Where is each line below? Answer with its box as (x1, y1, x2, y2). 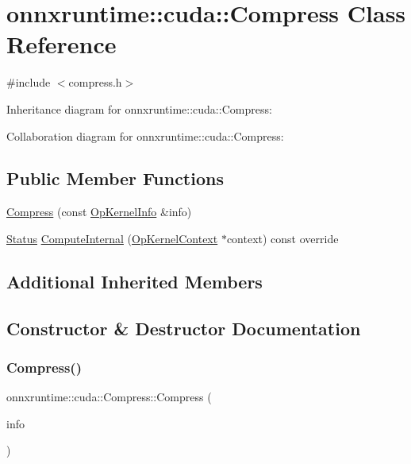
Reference (6, 28, 117, 60)
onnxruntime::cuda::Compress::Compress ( (6, 389, 212, 405)
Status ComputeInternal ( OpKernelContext (6, 230, 218, 246)
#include (6, 74, 51, 91)
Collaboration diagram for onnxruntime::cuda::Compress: (6, 127, 284, 144)
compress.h (68, 74, 122, 91)
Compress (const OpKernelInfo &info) (6, 203, 192, 220)
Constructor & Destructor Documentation (6, 315, 361, 340)
